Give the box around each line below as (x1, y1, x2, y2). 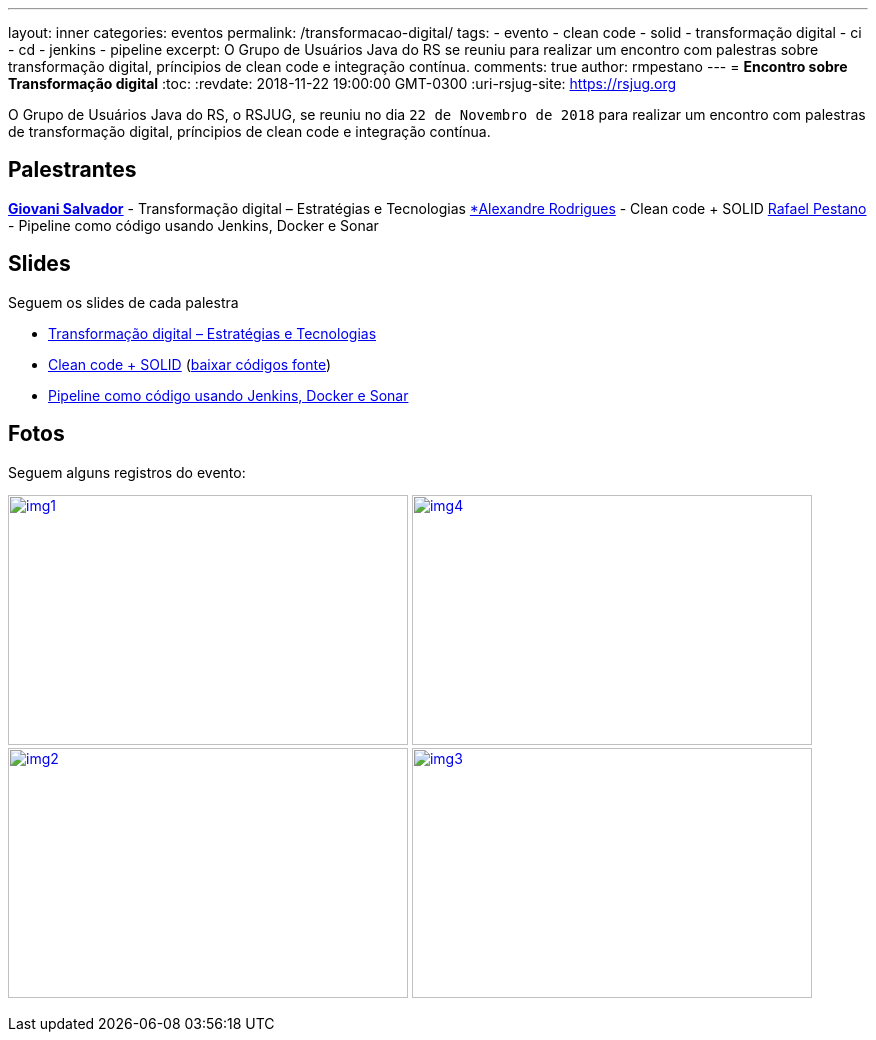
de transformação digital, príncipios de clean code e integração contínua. (8, 123, 491, 140)
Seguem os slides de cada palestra (8, 293, 239, 311)
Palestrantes (8, 157, 137, 183)
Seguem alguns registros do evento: (8, 463, 246, 481)
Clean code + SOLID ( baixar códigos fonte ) (48, 355, 332, 373)
